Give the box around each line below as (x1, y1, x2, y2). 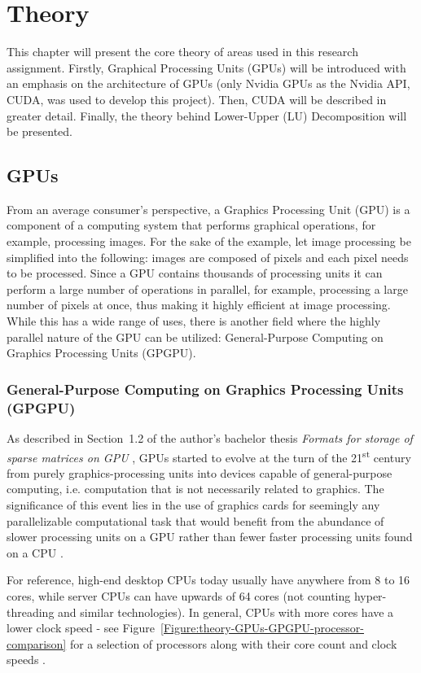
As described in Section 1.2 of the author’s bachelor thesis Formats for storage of (7, 429, 413, 446)
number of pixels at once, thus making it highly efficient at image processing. (7, 296, 391, 313)
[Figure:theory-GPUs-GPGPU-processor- (160, 619, 364, 636)
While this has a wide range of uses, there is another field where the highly (7, 312, 381, 330)
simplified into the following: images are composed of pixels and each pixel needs (7, 248, 409, 265)
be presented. (7, 123, 73, 140)
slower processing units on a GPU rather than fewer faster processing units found (7, 528, 413, 545)
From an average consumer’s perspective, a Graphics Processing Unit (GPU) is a (7, 200, 410, 217)
